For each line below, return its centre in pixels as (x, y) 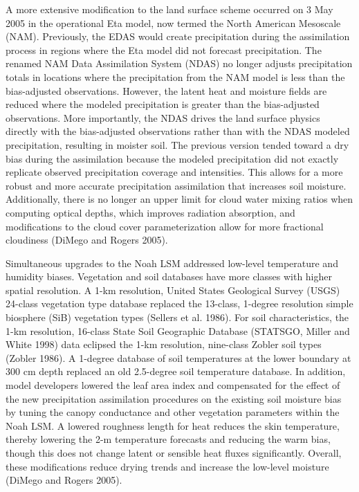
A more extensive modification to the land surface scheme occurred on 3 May (169, 9)
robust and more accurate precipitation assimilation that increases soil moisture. (176, 185)
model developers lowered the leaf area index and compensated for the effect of (173, 385)
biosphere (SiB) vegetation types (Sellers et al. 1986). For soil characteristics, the (177, 317)
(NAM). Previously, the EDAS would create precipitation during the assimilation (178, 36)
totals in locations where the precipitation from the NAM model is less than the (175, 76)
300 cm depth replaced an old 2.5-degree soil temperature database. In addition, (176, 371)
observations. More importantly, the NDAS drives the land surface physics (163, 117)
